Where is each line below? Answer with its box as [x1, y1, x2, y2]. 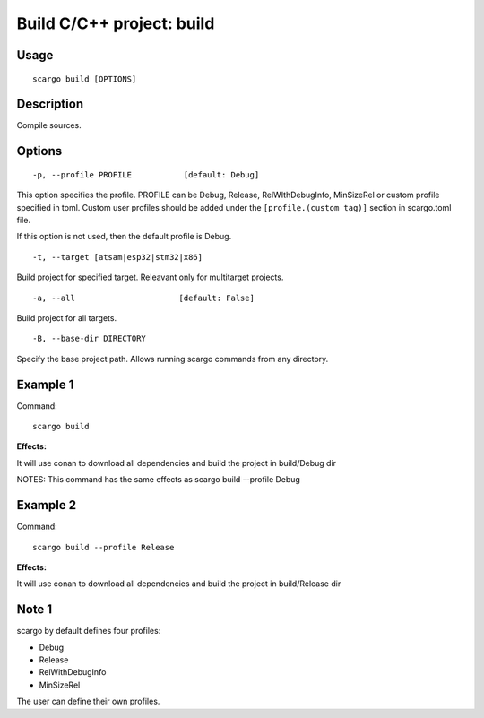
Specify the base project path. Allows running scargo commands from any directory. [16, 353, 329, 364]
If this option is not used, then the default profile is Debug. [16, 231, 232, 242]
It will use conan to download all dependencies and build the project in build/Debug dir [16, 457, 336, 468]
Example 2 [16, 497, 76, 513]
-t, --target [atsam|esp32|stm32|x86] [32, 252, 203, 262]
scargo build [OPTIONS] [32, 74, 137, 84]
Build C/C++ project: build [16, 13, 215, 33]
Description [16, 97, 84, 112]
